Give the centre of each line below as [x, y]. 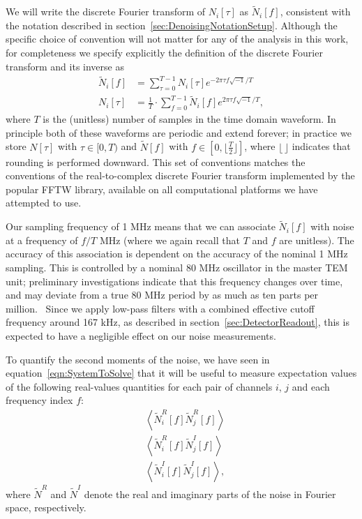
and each [311, 386]
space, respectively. [46, 507]
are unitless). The [317, 240]
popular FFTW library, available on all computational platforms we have [162, 189]
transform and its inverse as [65, 66]
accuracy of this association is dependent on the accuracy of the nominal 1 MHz [177, 254]
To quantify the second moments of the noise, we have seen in [138, 359]
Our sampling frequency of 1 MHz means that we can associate [141, 226]
